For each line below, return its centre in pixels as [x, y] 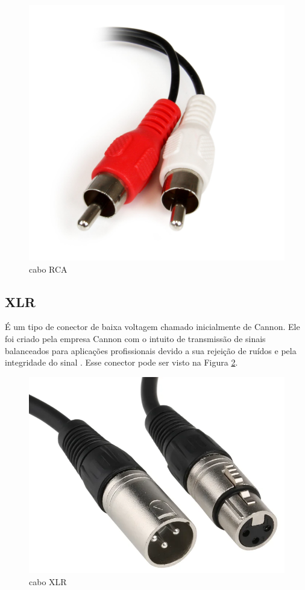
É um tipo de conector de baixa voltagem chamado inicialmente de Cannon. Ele [152, 327]
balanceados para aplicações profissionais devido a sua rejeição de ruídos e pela [151, 350]
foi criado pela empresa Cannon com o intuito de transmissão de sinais [135, 338]
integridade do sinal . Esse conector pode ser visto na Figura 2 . [121, 362]
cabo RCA [48, 269]
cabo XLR [48, 581]
